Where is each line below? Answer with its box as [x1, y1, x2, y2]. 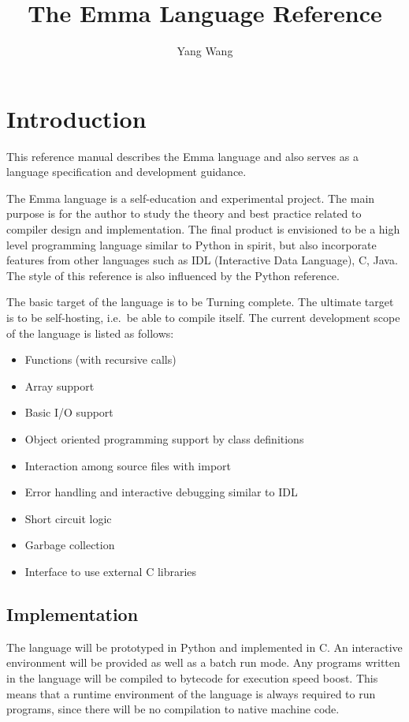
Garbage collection [24, 537, 115, 553]
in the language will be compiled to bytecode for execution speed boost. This [6, 669, 378, 686]
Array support [24, 377, 95, 394]
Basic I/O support [24, 404, 113, 421]
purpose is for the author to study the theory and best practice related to [6, 205, 362, 222]
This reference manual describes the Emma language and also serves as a [6, 148, 359, 164]
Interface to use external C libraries [24, 563, 197, 579]
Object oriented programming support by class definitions [24, 430, 304, 447]
